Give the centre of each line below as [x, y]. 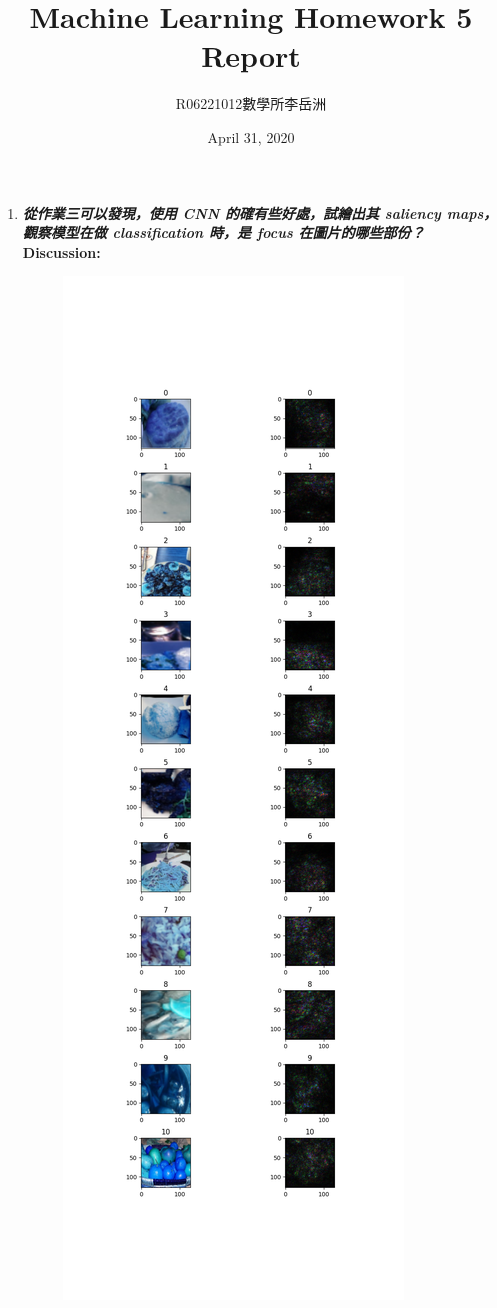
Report [251, 55]
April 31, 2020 [251, 136]
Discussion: [61, 251]
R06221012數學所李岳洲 [251, 103]
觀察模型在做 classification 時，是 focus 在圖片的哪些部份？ [223, 232]
